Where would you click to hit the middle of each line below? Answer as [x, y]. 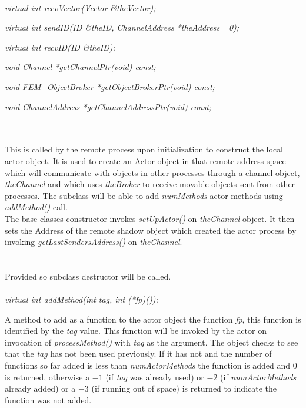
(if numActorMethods [258, 377]
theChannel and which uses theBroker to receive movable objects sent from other [150, 184]
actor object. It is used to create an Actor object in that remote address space [145, 160]
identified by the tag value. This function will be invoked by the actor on [136, 331]
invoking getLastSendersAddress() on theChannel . [94, 242]
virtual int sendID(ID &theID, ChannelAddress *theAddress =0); [122, 27]
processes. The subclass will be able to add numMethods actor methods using [144, 195]
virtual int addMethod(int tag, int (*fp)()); [82, 299]
